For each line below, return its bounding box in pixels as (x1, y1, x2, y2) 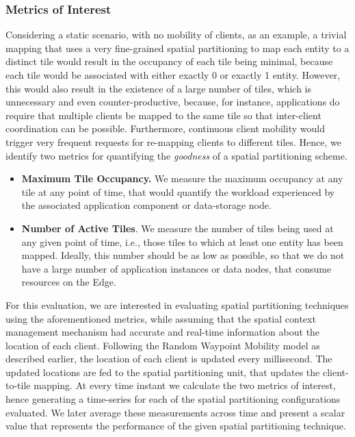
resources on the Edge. (21, 275, 116, 289)
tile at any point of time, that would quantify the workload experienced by (21, 184, 335, 199)
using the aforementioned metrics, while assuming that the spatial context (5, 311, 316, 325)
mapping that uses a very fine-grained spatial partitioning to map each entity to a (5, 40, 350, 55)
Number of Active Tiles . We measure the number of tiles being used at (21, 221, 334, 235)
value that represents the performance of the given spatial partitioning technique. (5, 419, 346, 433)
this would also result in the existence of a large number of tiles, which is (5, 81, 311, 95)
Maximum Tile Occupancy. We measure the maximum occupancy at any (21, 171, 343, 186)
